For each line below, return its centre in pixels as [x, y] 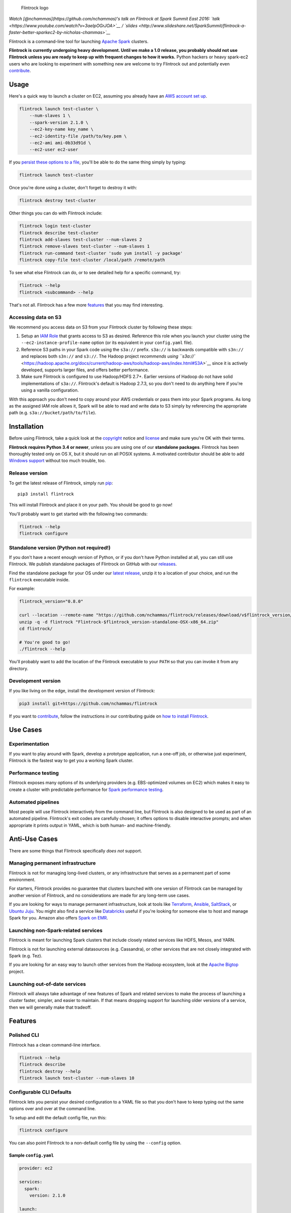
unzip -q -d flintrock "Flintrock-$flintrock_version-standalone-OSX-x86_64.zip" [119, 622]
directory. [19, 668]
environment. [22, 880]
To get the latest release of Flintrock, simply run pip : [61, 483]
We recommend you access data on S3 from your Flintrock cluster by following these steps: [101, 327]
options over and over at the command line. [52, 1109]
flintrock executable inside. [39, 580]
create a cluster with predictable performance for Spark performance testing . [86, 789]
